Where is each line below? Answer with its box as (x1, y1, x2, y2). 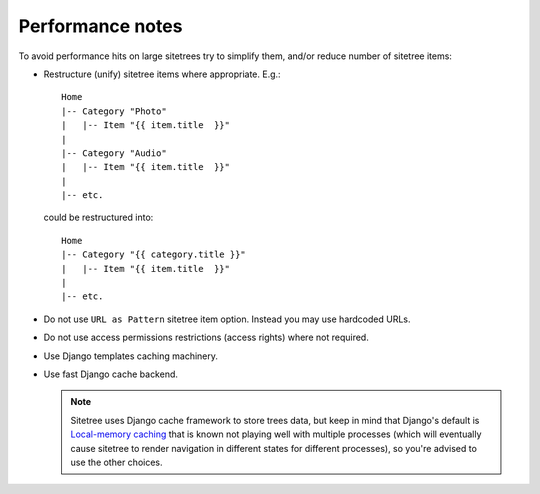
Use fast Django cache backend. (43, 368, 179, 380)
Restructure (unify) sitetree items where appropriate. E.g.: (43, 68, 281, 80)
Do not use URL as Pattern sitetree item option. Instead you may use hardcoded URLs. (43, 313, 411, 325)
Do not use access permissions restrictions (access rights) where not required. (43, 331, 369, 344)
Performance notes (18, 15, 183, 37)
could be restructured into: (43, 211, 154, 224)
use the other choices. (70, 456, 163, 468)
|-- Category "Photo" (61, 105, 167, 117)
